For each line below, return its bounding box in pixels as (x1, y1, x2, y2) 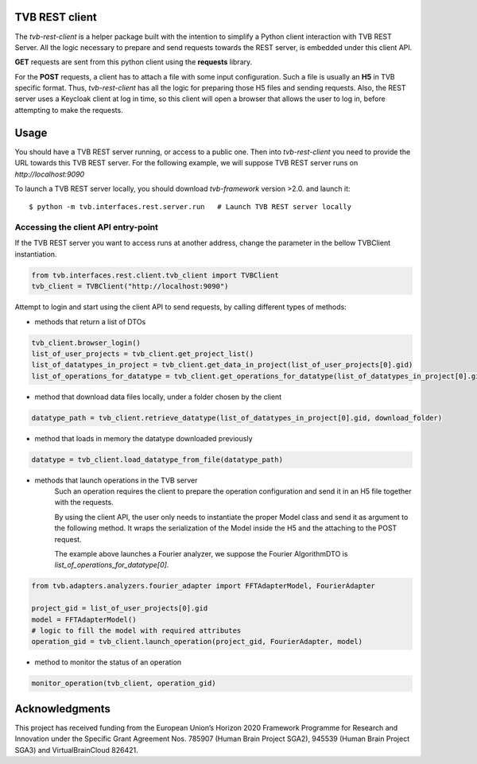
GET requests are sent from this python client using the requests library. (14, 57, 253, 67)
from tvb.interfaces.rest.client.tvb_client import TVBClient (31, 270, 279, 280)
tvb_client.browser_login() (31, 338, 141, 347)
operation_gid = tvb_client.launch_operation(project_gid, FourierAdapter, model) (31, 637, 363, 646)
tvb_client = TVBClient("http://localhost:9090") (31, 282, 229, 291)
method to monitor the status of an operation (34, 657, 182, 667)
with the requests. (54, 498, 114, 507)
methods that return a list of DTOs (34, 316, 146, 326)
